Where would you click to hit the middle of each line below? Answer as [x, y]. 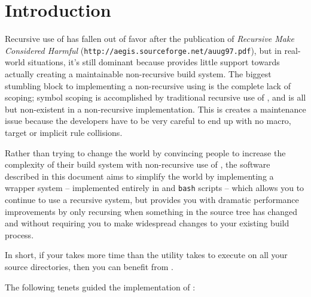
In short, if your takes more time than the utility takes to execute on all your [146, 255]
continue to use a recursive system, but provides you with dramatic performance [152, 199]
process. [19, 234]
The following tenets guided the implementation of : [100, 287]
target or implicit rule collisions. [64, 132]
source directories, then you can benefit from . [89, 266]
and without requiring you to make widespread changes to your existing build [147, 223]
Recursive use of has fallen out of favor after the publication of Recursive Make [150, 39]
